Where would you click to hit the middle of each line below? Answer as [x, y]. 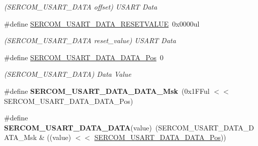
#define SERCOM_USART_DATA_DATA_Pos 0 [84, 57]
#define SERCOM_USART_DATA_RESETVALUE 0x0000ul [102, 23]
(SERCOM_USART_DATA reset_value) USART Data [90, 40]
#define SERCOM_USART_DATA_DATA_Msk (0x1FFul [107, 91]
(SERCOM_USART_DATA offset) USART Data [81, 7]
